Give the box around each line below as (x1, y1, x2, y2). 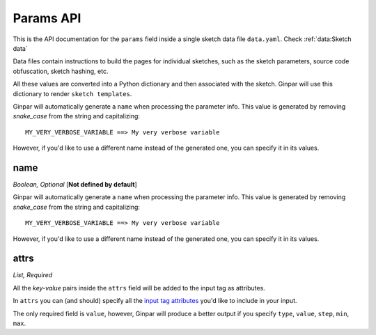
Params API (13, 10, 81, 26)
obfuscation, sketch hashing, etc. (13, 67, 109, 75)
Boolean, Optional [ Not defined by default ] (13, 180, 137, 188)
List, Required (13, 271, 53, 279)
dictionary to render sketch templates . (13, 89, 132, 98)
